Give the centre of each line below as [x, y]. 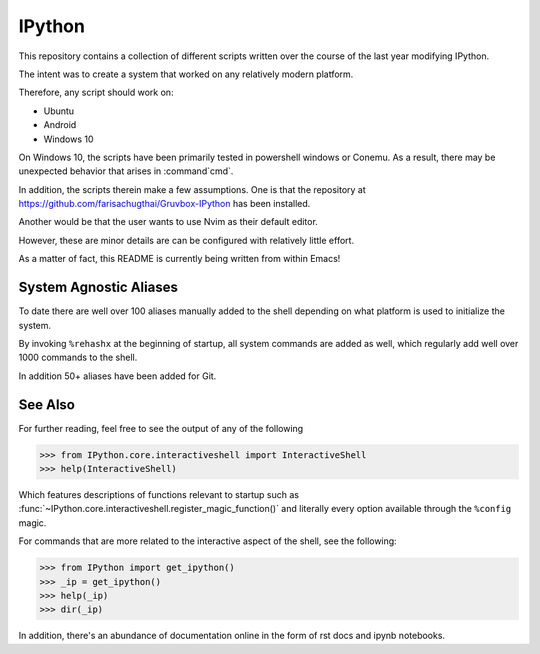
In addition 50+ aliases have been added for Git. [117, 376]
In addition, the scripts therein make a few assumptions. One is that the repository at [192, 189]
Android [60, 125]
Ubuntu [59, 111]
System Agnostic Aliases [98, 287]
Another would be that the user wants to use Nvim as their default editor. [168, 222]
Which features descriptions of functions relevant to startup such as [159, 494]
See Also [46, 404]
